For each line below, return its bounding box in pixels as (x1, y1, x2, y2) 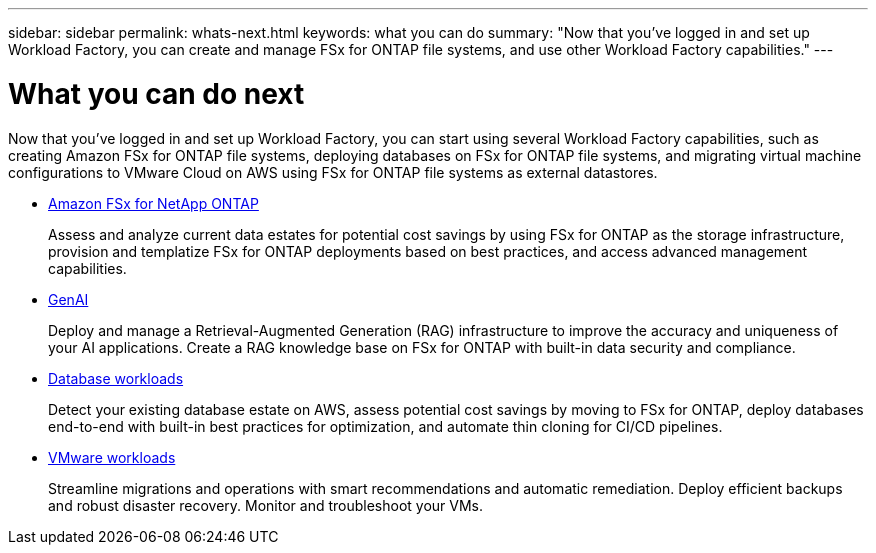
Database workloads (48, 369, 184, 387)
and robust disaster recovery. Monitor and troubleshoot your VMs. (48, 496, 484, 514)
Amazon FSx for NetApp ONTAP (48, 194, 259, 212)
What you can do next (8, 76, 305, 111)
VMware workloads (48, 448, 176, 466)
